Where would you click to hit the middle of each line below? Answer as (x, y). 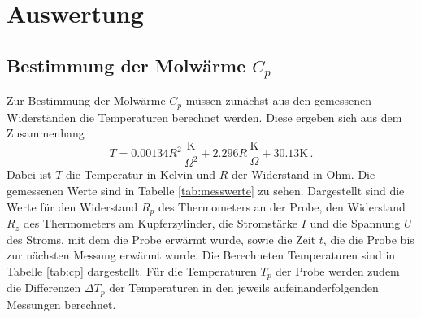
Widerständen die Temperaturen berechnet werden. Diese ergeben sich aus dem (204, 117)
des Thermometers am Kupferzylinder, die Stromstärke (160, 223)
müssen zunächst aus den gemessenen (278, 100)
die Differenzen (44, 288)
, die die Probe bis (369, 239)
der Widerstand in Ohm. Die (304, 174)
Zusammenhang (46, 133)
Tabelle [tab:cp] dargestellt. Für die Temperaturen (132, 270)
